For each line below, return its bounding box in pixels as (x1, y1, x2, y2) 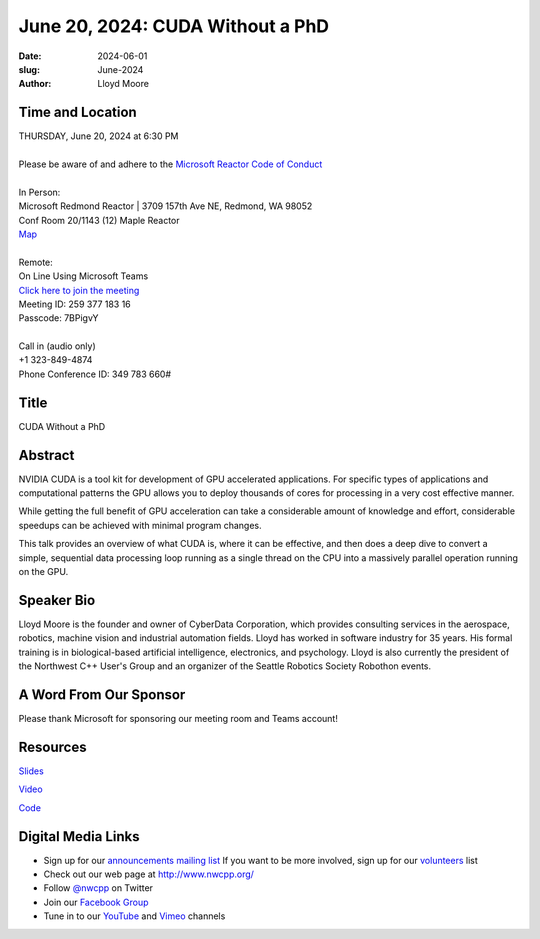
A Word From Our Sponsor (18, 686, 186, 703)
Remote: (18, 256, 54, 268)
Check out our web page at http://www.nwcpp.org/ (43, 868, 255, 880)
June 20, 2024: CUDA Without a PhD (18, 15, 330, 37)
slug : (18, 63, 40, 75)
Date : (18, 50, 42, 62)
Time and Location (18, 104, 137, 121)
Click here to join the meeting (18, 284, 140, 296)
